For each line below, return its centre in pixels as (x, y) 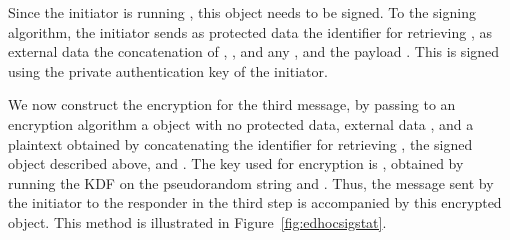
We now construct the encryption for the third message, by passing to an (232, 104)
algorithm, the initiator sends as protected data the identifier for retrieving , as (250, 31)
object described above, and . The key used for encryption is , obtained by (236, 163)
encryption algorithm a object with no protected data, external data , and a (241, 123)
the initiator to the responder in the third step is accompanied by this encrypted (255, 202)
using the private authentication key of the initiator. (168, 70)
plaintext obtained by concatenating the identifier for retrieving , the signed (240, 143)
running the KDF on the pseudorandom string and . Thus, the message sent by (251, 182)
